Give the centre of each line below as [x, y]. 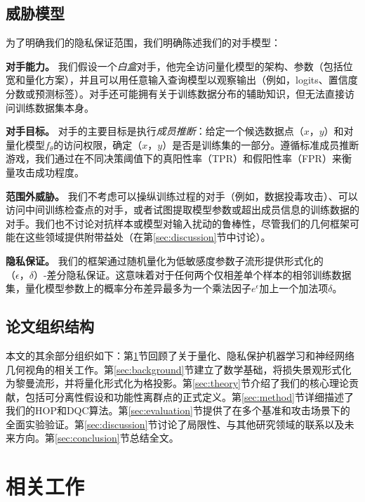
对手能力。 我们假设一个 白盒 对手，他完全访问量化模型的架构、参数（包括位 [179, 66]
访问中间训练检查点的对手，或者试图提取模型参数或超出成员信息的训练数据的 [182, 210]
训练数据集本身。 [54, 107]
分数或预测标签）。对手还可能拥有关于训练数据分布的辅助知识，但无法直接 [175, 93]
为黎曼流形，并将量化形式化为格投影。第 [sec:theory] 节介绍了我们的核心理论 [177, 383]
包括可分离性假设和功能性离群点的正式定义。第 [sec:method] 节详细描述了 [189, 396]
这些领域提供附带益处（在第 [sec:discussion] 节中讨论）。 [148, 237]
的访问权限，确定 [93, 144]
